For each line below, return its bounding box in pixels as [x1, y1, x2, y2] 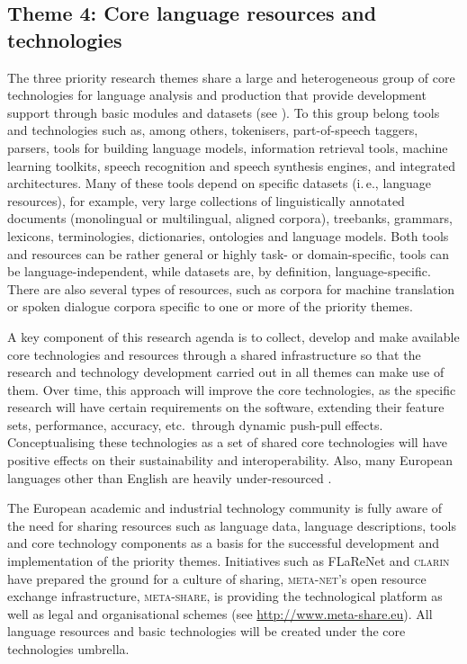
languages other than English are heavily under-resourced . [7, 468, 332, 487]
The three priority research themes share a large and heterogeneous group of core [7, 67, 455, 86]
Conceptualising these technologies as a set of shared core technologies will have [7, 433, 447, 452]
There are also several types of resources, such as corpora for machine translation [7, 279, 455, 298]
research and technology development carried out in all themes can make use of [7, 363, 445, 381]
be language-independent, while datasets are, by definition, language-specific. [7, 262, 431, 281]
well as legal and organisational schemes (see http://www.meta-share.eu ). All [7, 604, 433, 623]
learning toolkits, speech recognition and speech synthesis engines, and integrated [7, 156, 456, 175]
